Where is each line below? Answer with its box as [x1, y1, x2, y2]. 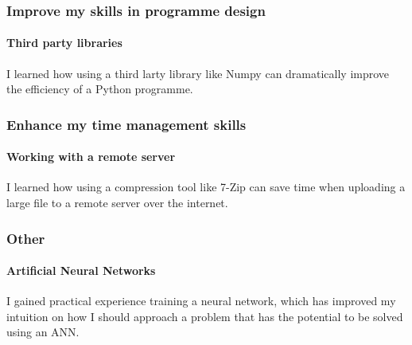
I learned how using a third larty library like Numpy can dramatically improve [6, 65, 390, 81]
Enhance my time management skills [6, 114, 247, 134]
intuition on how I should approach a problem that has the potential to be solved [6, 308, 403, 324]
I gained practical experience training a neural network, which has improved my [6, 292, 396, 309]
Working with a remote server [6, 148, 176, 165]
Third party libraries [6, 34, 122, 51]
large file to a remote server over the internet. [6, 194, 228, 211]
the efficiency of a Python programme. [6, 80, 193, 97]
